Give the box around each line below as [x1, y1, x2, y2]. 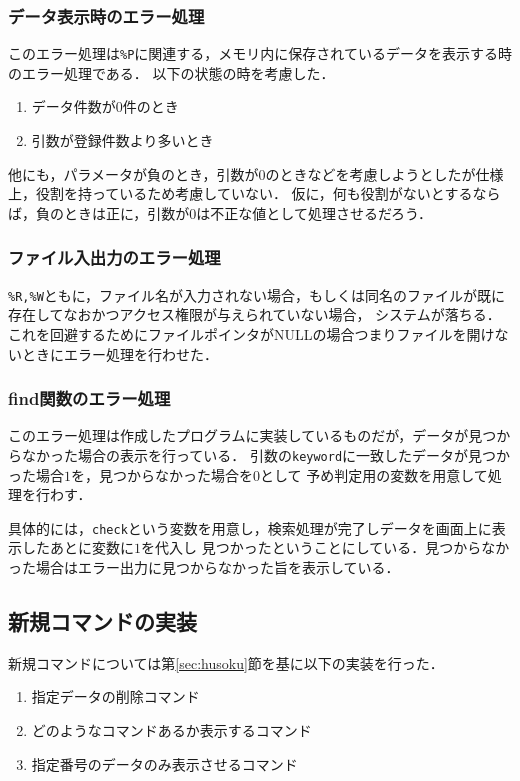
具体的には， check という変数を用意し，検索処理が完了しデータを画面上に [8, 517, 492, 538]
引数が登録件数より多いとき [31, 130, 214, 151]
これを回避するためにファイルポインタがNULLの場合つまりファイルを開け [8, 323, 495, 344]
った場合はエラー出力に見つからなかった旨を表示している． [8, 557, 400, 577]
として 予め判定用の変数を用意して [260, 464, 488, 485]
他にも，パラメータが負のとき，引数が [8, 163, 259, 184]
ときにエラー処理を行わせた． [21, 343, 218, 364]
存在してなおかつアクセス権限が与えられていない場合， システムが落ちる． [8, 304, 501, 325]
